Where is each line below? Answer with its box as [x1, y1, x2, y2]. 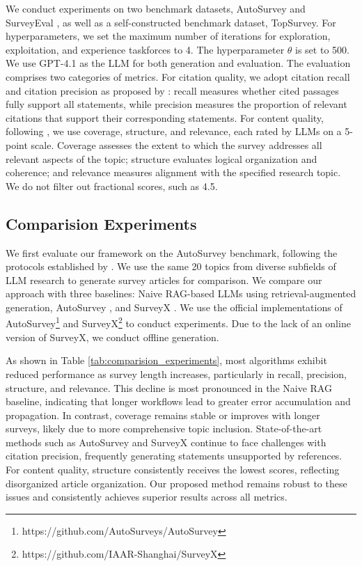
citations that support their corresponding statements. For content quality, [6, 110, 324, 125]
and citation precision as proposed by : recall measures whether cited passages [6, 83, 339, 97]
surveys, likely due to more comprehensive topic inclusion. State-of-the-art [6, 421, 322, 436]
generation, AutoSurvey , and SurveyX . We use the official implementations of [6, 299, 343, 314]
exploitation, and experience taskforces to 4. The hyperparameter [6, 42, 285, 56]
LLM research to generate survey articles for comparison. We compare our [6, 272, 322, 287]
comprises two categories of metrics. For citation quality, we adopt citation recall [6, 69, 350, 84]
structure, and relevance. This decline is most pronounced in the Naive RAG [6, 380, 332, 395]
